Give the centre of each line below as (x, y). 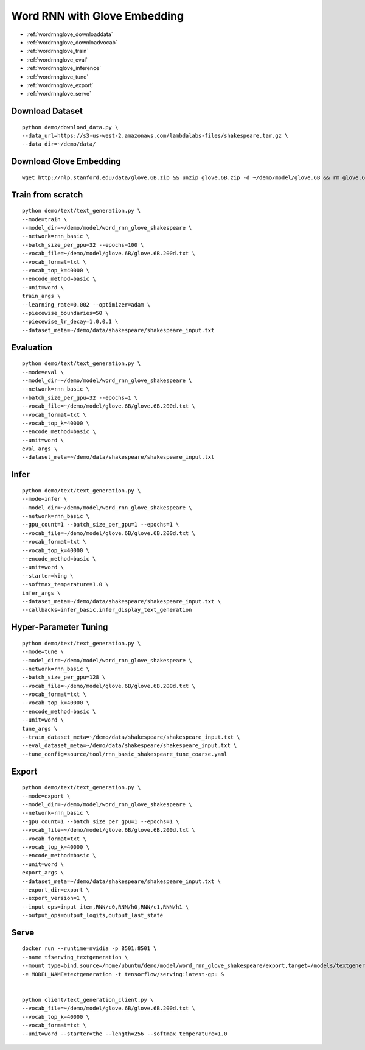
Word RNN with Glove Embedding (98, 16)
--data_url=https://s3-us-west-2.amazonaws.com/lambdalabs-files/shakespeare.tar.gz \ (155, 136)
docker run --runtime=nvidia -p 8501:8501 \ (90, 949)
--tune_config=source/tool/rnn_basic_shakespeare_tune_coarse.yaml (125, 754)
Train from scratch (47, 195)
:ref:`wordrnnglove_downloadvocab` (72, 42)
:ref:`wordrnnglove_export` (60, 85)
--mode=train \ (45, 219)
